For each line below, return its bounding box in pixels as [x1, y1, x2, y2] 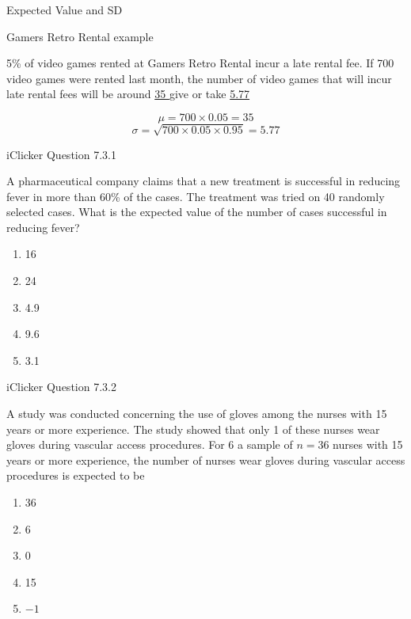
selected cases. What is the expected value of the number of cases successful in [6, 203, 387, 220]
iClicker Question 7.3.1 [6, 146, 116, 162]
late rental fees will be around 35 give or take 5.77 [6, 85, 250, 102]
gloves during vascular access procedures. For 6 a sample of [6, 436, 293, 453]
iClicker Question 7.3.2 [6, 378, 116, 395]
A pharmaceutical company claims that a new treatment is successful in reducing [6, 173, 401, 189]
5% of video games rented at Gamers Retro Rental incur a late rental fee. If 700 [6, 55, 394, 71]
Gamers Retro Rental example [6, 28, 154, 44]
